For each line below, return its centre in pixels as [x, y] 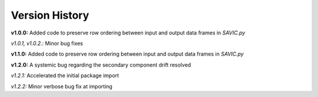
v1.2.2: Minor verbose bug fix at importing [62, 86]
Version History [50, 15]
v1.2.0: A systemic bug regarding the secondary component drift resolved [101, 65]
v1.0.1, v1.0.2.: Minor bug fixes [47, 43]
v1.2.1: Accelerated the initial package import [65, 75]
